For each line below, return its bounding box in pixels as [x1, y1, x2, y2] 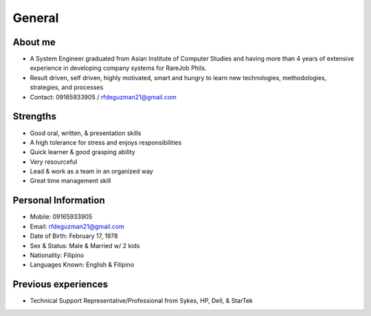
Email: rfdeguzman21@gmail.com [30, 222, 125, 230]
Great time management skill [30, 177, 111, 185]
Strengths [12, 110, 56, 123]
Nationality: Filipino [30, 251, 85, 259]
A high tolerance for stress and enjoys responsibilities [30, 138, 182, 147]
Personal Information [12, 195, 106, 206]
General [12, 10, 59, 25]
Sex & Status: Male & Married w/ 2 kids [30, 241, 140, 250]
